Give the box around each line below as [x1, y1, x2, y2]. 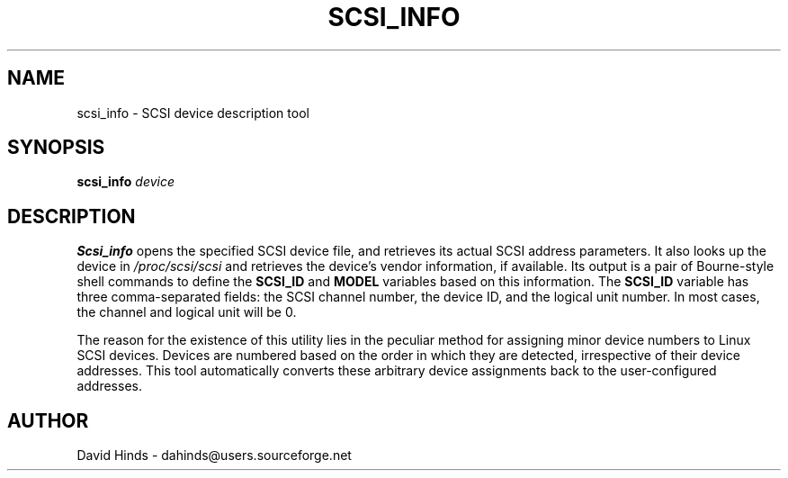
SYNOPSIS [7, 136, 105, 159]
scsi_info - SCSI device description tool [76, 104, 309, 121]
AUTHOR [7, 409, 89, 432]
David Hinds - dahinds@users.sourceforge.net [76, 447, 352, 464]
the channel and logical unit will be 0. [76, 304, 297, 320]
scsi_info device [76, 174, 175, 190]
